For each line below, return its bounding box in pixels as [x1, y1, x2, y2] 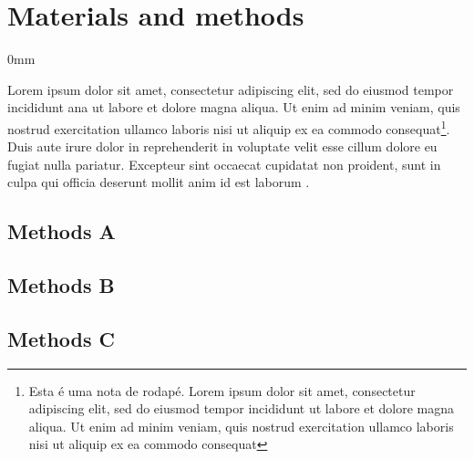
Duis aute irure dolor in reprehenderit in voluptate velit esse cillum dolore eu [7, 137, 438, 156]
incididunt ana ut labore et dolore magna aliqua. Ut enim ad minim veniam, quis [7, 98, 460, 117]
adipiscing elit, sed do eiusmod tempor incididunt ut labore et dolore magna [28, 399, 455, 418]
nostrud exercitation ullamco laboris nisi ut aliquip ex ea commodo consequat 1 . [7, 116, 450, 138]
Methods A [7, 217, 116, 245]
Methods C [7, 324, 115, 352]
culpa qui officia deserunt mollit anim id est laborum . [7, 172, 310, 192]
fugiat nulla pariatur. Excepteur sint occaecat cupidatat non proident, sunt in [7, 154, 441, 173]
